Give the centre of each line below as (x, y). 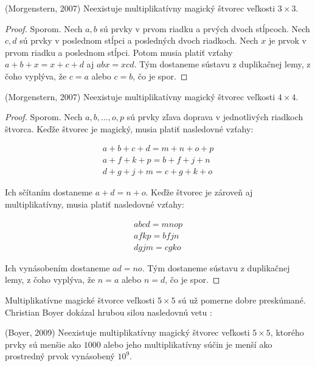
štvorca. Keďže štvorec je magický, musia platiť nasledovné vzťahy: (129, 128)
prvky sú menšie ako (43, 344)
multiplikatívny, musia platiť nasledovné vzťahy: (95, 204)
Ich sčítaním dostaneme (49, 192)
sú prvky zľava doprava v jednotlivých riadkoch (215, 117)
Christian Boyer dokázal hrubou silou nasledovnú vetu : (109, 312)
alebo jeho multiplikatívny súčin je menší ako (188, 344)
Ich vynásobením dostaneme (57, 267)
